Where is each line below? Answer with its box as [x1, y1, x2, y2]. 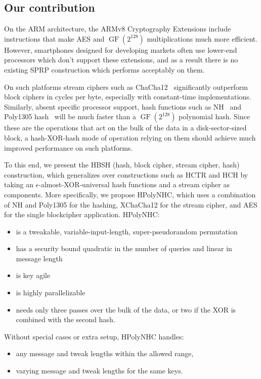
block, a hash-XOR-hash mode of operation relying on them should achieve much [4, 132, 256, 143]
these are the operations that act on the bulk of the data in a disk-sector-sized [4, 122, 247, 133]
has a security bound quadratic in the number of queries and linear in [16, 243, 232, 254]
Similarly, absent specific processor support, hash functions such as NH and [4, 101, 242, 112]
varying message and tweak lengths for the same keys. [16, 365, 183, 376]
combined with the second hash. [16, 314, 115, 325]
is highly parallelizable [16, 287, 85, 298]
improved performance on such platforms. [4, 142, 133, 153]
